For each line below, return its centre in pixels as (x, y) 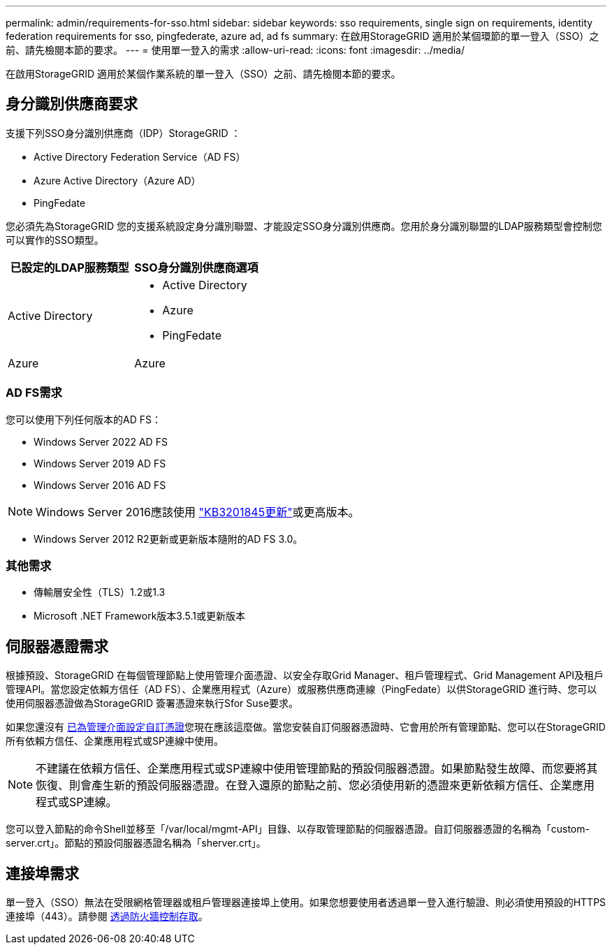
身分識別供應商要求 (72, 104)
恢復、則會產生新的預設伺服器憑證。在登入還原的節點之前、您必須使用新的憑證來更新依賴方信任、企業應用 (315, 785)
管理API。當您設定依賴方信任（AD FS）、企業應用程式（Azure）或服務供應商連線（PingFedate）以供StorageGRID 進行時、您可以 (301, 689)
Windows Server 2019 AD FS (100, 463)
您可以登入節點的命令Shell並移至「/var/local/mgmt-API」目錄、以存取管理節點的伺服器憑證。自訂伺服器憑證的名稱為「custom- (298, 829)
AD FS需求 (34, 393)
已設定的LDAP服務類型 (70, 267)
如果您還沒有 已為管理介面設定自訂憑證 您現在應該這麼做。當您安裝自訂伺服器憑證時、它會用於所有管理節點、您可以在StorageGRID (306, 727)
